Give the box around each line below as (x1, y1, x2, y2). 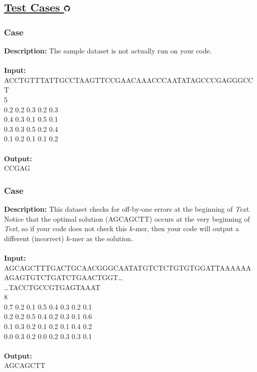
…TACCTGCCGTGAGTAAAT (4, 282, 100, 292)
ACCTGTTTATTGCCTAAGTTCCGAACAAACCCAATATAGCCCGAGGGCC (4, 74, 253, 85)
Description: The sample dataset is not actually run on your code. (4, 45, 212, 55)
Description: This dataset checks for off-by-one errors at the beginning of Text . (4, 203, 250, 214)
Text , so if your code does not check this (4, 223, 127, 234)
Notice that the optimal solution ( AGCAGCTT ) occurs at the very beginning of (4, 213, 250, 224)
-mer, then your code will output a (133, 223, 239, 234)
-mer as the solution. (69, 233, 133, 243)
